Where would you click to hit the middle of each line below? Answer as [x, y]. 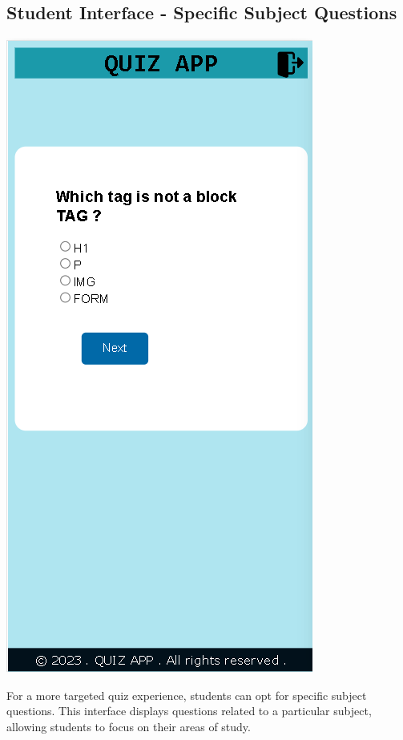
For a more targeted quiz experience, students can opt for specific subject [187, 695]
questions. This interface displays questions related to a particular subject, [189, 711]
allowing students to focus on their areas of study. [129, 726]
